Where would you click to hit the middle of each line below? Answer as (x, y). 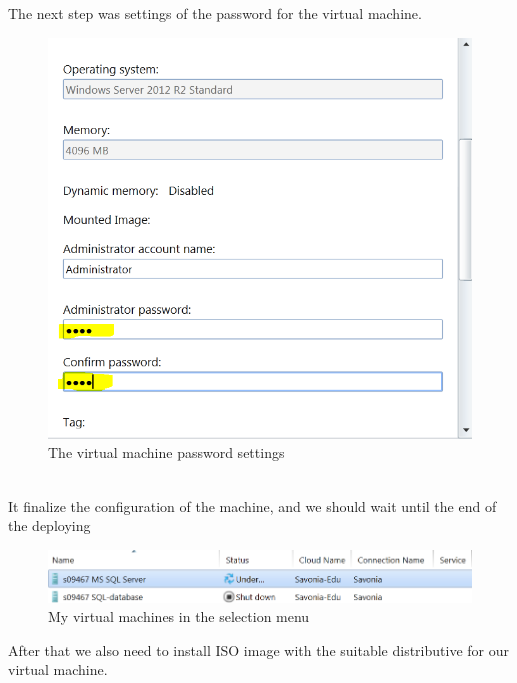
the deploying (49, 525)
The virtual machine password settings (166, 452)
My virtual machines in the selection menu (179, 616)
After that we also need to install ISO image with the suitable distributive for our (258, 649)
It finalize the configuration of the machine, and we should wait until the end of (252, 505)
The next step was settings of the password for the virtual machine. (215, 13)
